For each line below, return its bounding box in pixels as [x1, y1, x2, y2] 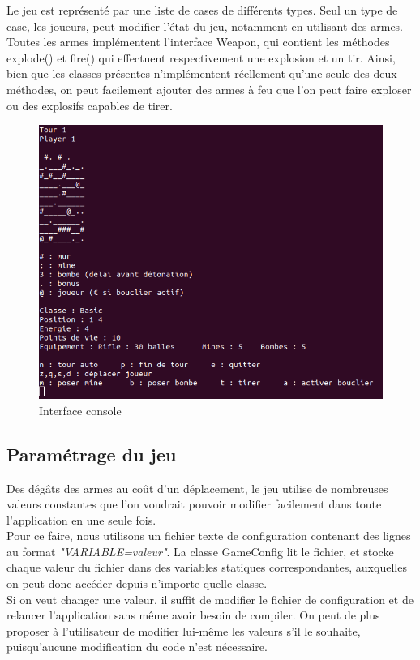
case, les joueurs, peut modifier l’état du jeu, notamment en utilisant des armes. [6, 17, 404, 34]
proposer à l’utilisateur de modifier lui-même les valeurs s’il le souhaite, [6, 622, 361, 639]
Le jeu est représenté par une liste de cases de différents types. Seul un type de [6, 2, 398, 18]
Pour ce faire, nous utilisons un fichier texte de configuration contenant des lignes [6, 527, 411, 544]
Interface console [39, 401, 122, 418]
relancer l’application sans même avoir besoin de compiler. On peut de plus [6, 606, 380, 624]
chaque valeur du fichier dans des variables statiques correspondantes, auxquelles [6, 559, 407, 576]
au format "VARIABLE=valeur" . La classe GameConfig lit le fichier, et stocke [6, 542, 394, 559]
